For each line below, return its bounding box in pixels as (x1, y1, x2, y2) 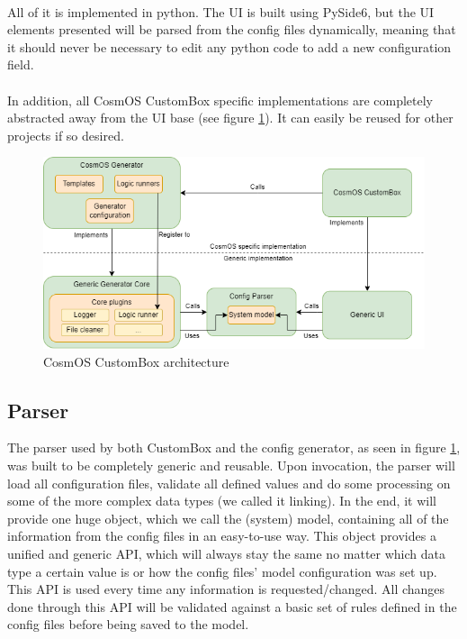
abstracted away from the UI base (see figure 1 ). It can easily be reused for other (7, 108, 454, 127)
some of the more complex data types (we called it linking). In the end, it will (7, 491, 436, 510)
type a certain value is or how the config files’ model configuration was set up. (7, 561, 437, 580)
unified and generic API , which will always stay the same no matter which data (7, 543, 445, 562)
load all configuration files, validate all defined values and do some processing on (7, 473, 451, 492)
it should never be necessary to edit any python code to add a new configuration (7, 37, 452, 56)
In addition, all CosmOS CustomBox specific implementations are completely (7, 90, 434, 109)
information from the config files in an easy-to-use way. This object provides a (7, 526, 436, 545)
